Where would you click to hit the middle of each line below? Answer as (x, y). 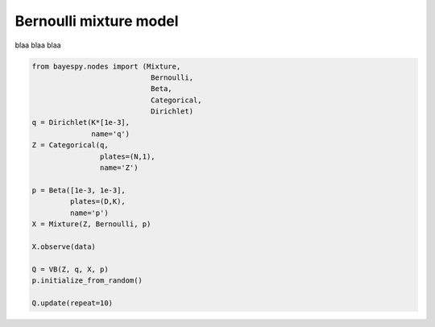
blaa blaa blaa (38, 45)
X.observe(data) (64, 246)
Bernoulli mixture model (97, 21)
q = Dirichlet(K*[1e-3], (81, 122)
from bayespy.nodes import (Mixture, (106, 66)
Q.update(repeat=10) (72, 303)
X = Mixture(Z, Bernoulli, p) (91, 224)
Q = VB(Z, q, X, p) (70, 269)
